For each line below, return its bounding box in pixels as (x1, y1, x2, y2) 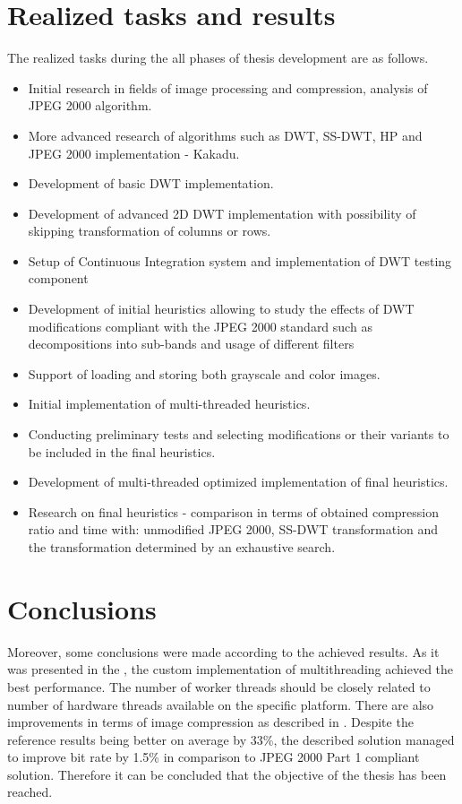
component (28, 269, 89, 288)
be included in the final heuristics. (28, 442, 216, 461)
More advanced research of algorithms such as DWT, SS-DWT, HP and (28, 125, 423, 144)
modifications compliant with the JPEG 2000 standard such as (28, 316, 372, 335)
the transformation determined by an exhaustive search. (28, 538, 336, 556)
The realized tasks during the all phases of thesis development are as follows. (7, 48, 429, 67)
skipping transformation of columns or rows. (28, 221, 271, 240)
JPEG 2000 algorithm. (28, 96, 152, 115)
